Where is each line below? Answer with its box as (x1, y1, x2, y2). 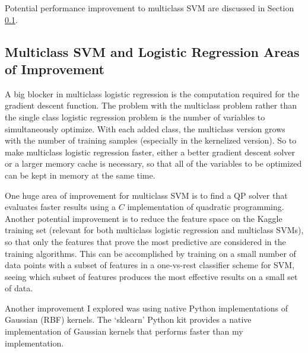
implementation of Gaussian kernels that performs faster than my (5, 325, 243, 338)
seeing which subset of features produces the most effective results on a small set (5, 270, 298, 282)
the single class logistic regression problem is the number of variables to (5, 110, 265, 123)
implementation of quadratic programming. (127, 201, 284, 213)
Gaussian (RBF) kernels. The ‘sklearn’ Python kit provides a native (5, 313, 252, 326)
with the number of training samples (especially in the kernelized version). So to (5, 134, 297, 147)
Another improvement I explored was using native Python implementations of (5, 301, 288, 314)
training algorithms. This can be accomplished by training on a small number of (5, 247, 296, 259)
